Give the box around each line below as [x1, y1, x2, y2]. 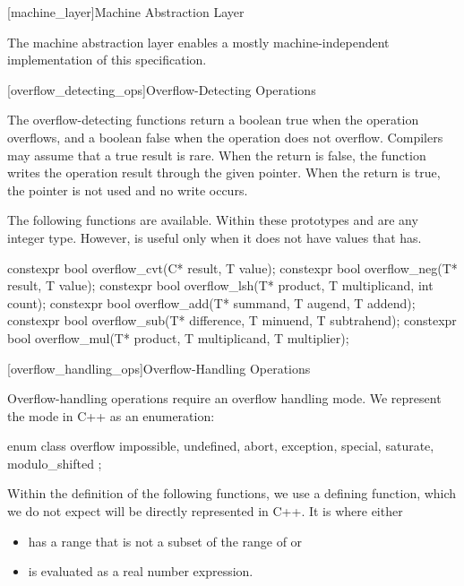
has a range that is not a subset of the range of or [28, 531, 303, 550]
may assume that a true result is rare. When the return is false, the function [7, 145, 426, 164]
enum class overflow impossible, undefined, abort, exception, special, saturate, [7, 436, 434, 455]
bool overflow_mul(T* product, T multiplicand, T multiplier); [7, 328, 349, 347]
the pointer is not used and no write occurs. [7, 180, 248, 199]
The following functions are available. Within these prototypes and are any [7, 211, 418, 229]
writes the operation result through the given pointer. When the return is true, [7, 163, 441, 182]
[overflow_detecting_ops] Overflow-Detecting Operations [7, 80, 316, 99]
